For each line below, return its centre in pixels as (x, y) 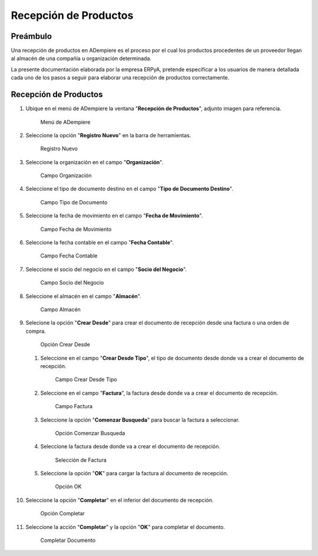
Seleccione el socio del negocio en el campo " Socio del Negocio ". (106, 269)
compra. (36, 331)
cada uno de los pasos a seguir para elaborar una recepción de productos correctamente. (120, 78)
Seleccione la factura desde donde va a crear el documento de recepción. (130, 446)
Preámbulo (32, 36)
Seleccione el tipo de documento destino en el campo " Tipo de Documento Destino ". (130, 189)
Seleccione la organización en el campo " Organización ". (95, 162)
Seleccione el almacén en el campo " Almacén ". (83, 296)
